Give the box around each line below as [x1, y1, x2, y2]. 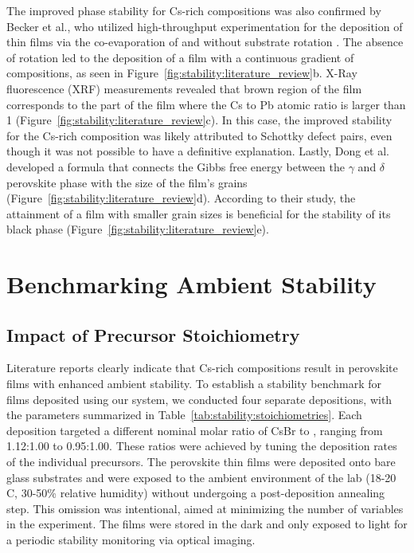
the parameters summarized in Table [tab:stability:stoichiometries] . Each [6, 406, 362, 423]
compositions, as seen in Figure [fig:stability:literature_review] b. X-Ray [6, 65, 357, 81]
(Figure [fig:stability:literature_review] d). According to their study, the [6, 190, 356, 206]
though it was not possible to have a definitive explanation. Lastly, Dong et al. [6, 143, 389, 159]
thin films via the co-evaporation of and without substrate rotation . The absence [6, 33, 404, 50]
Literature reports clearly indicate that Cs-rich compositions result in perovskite [6, 359, 398, 376]
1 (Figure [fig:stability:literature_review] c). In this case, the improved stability [6, 112, 393, 128]
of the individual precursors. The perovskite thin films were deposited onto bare [6, 453, 396, 470]
